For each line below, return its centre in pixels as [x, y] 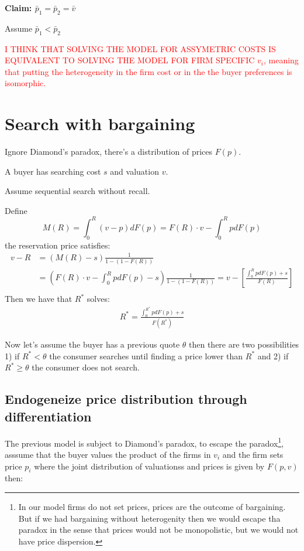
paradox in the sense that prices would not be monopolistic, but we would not [158, 530]
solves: [98, 299]
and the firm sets [253, 454]
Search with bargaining [100, 123]
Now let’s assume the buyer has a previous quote [92, 344]
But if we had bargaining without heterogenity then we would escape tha [149, 518]
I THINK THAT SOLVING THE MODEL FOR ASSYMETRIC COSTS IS [140, 48]
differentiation [48, 416]
